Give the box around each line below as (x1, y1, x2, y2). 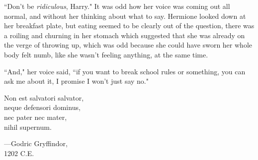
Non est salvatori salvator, (4, 92, 84, 103)
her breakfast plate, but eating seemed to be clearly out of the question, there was (4, 20, 255, 31)
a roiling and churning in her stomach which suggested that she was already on (4, 30, 245, 40)
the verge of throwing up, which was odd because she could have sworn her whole (4, 40, 252, 50)
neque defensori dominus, (4, 102, 81, 112)
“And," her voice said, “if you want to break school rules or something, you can (4, 66, 246, 76)
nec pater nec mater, (4, 111, 67, 122)
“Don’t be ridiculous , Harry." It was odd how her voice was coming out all (4, 1, 230, 11)
